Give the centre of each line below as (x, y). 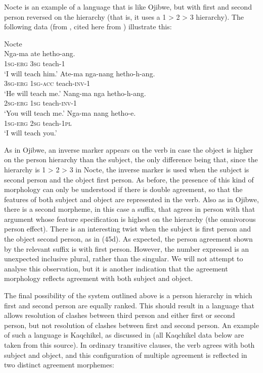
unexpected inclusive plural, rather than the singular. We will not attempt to (124, 259)
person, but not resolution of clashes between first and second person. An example (131, 325)
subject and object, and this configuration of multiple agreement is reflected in (126, 355)
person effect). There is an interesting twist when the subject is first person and (128, 229)
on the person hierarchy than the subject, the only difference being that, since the (131, 159)
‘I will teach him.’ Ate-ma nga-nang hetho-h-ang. (80, 73)
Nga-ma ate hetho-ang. (40, 53)
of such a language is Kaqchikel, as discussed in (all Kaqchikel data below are (124, 335)
